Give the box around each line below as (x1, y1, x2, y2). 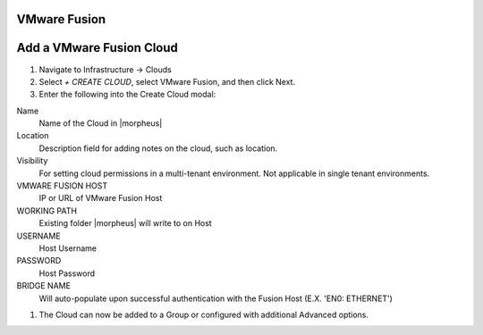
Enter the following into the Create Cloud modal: (38, 89, 216, 100)
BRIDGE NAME (16, 281, 72, 291)
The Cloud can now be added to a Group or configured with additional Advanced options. (38, 309, 369, 320)
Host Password (38, 268, 96, 279)
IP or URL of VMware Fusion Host (38, 193, 163, 204)
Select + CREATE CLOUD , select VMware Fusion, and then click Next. (38, 76, 295, 87)
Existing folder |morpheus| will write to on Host (38, 218, 212, 229)
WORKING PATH (16, 205, 78, 216)
